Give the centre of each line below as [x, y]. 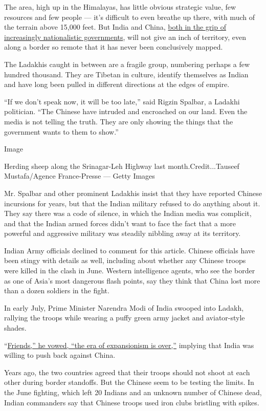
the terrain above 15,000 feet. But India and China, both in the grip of [115, 27]
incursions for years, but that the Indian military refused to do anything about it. [132, 203]
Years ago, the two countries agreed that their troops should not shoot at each [127, 372]
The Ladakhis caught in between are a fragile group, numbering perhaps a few [127, 64]
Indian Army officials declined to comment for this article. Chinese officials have [129, 250]
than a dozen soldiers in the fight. [57, 290]
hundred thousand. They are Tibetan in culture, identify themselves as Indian [126, 74]
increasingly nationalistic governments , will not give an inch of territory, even [125, 37]
